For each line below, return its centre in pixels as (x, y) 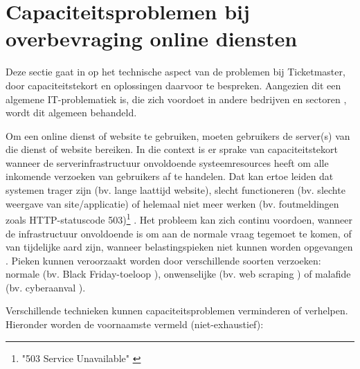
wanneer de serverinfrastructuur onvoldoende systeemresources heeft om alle (167, 162)
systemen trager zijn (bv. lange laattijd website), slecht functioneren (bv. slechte (175, 190)
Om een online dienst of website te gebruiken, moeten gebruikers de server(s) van (178, 135)
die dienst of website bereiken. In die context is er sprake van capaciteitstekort (172, 149)
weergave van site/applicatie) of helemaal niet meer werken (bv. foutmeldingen (172, 203)
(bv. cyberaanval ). (46, 287)
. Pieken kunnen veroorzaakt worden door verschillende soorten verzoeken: (163, 260)
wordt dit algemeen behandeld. (71, 112)
